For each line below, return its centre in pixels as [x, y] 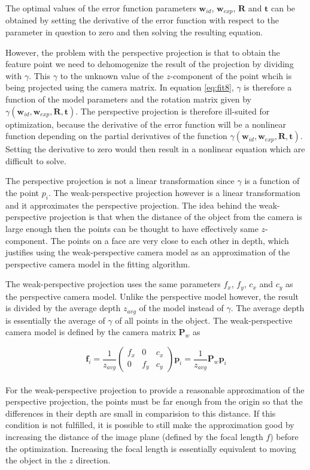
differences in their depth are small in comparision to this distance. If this [141, 413]
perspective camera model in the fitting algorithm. [98, 263]
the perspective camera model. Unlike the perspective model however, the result [152, 296]
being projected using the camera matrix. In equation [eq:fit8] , [120, 87]
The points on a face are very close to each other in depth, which [170, 240]
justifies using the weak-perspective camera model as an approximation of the [148, 252]
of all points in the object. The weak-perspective [204, 320]
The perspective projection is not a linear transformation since [120, 181]
